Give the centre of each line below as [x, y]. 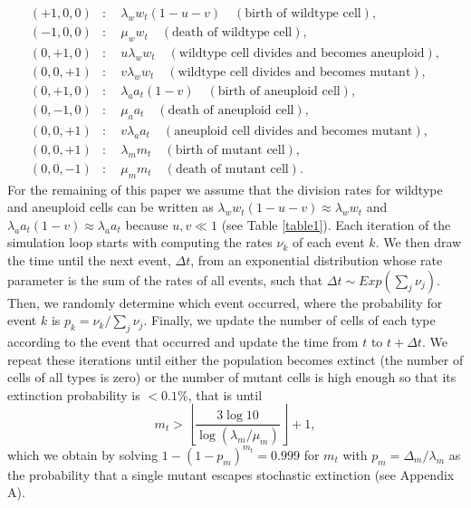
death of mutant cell [232, 169]
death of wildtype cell [232, 33]
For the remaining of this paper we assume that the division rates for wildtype [225, 189]
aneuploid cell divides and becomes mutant [293, 131]
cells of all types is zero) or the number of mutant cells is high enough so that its [232, 377]
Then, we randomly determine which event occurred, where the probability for [225, 302]
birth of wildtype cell [303, 14]
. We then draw [418, 242]
